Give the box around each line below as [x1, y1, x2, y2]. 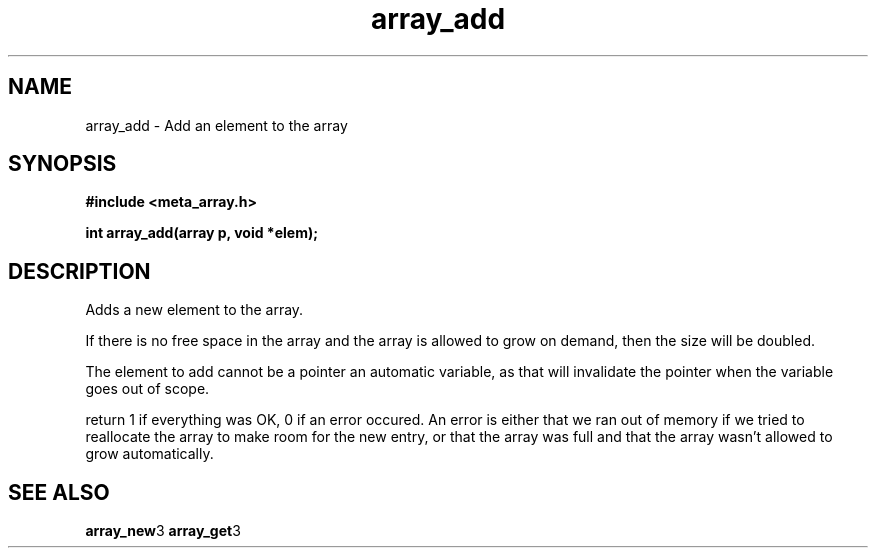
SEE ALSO [8, 479, 110, 505]
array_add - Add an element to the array [85, 116, 348, 134]
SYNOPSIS [8, 151, 117, 177]
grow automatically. [85, 445, 214, 463]
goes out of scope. [85, 380, 210, 398]
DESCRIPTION [8, 258, 151, 284]
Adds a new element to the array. [85, 301, 304, 319]
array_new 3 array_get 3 [85, 522, 241, 540]
